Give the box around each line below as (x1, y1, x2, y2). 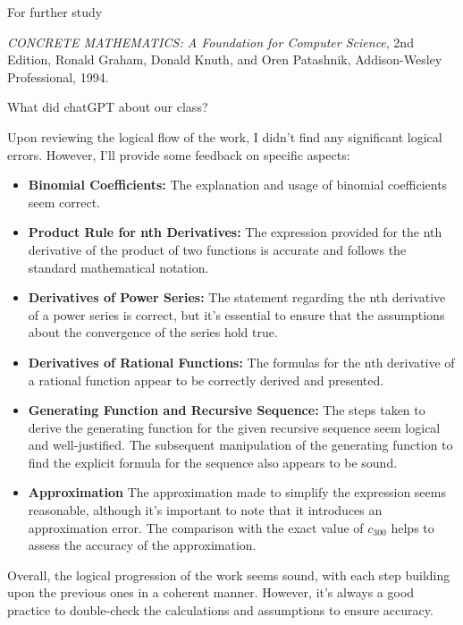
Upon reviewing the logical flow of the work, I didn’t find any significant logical (7, 127, 442, 146)
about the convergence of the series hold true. (28, 323, 278, 342)
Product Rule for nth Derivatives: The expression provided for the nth (28, 223, 442, 241)
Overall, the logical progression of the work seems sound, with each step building (7, 565, 450, 584)
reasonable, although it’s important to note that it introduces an (28, 501, 383, 519)
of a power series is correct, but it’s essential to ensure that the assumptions (28, 305, 445, 324)
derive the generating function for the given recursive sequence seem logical (28, 418, 441, 436)
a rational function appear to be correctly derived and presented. (28, 370, 384, 389)
